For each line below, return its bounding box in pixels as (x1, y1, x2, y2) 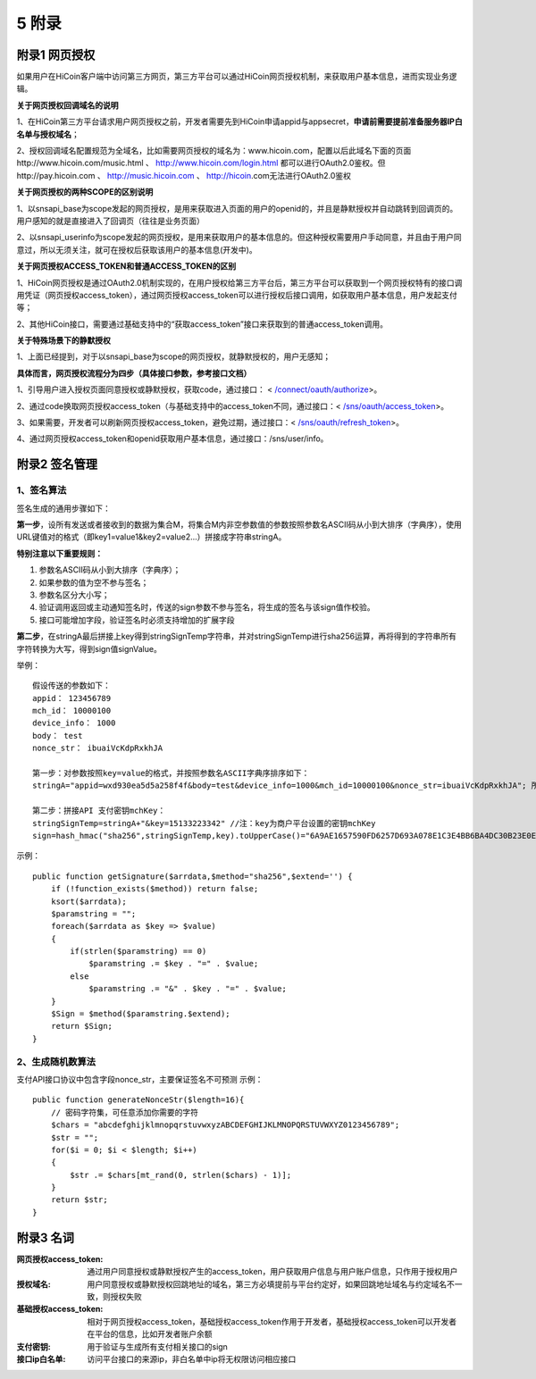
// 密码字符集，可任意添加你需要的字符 (50, 1107, 198, 1117)
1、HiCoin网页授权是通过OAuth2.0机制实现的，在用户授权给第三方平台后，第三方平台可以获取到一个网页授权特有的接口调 (16, 277, 463, 288)
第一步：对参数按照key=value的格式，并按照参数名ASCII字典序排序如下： (32, 768, 310, 779)
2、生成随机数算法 (16, 1055, 96, 1067)
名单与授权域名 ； (16, 129, 80, 139)
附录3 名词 (16, 1230, 75, 1245)
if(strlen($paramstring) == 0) (70, 947, 207, 957)
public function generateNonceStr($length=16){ (32, 1095, 245, 1105)
